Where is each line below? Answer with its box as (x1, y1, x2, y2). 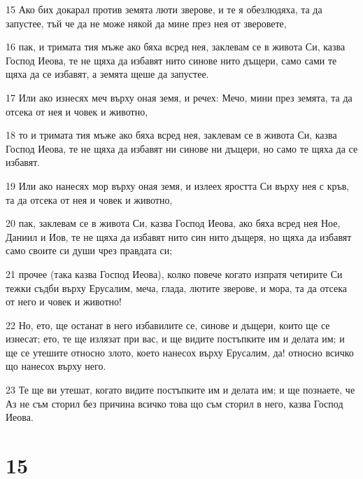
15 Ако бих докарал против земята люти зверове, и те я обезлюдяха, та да (6, 2, 322, 16)
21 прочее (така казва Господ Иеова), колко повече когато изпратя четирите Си (6, 266, 343, 281)
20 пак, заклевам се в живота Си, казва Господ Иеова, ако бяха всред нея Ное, (6, 216, 341, 230)
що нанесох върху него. (6, 359, 106, 373)
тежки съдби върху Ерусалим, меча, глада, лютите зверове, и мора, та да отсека (6, 280, 347, 295)
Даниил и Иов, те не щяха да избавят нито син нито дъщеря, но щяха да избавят (6, 229, 352, 244)
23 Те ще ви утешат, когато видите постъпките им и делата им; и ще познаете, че (6, 382, 355, 397)
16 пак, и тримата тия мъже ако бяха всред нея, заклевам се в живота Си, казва (6, 39, 346, 54)
